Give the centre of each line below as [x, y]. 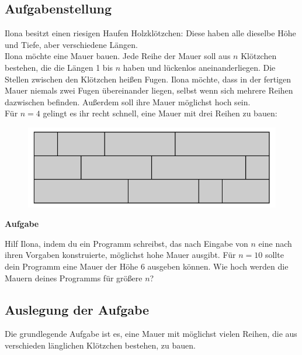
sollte [274, 255]
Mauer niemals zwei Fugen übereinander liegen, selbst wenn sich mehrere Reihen [149, 90]
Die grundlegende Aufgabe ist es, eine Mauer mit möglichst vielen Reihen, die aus [151, 334]
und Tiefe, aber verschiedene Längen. [71, 44]
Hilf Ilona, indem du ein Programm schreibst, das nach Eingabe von [126, 243]
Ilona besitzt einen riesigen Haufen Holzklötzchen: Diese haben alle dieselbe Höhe [150, 33]
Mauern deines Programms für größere [74, 278]
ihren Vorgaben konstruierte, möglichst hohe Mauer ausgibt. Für [120, 255]
